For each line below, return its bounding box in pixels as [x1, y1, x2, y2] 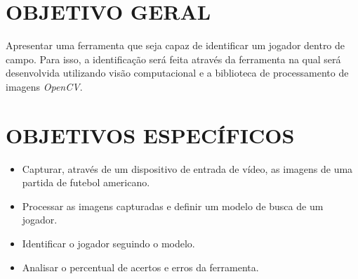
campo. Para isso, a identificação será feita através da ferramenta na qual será [6, 51, 341, 66]
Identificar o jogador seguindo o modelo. [22, 236, 195, 250]
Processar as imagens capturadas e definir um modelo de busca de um [22, 198, 324, 213]
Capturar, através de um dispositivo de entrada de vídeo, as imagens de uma [22, 161, 353, 176]
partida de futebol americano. [22, 175, 150, 190]
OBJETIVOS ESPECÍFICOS [6, 120, 295, 149]
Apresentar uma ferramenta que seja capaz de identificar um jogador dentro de [6, 38, 345, 53]
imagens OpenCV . [6, 79, 83, 93]
